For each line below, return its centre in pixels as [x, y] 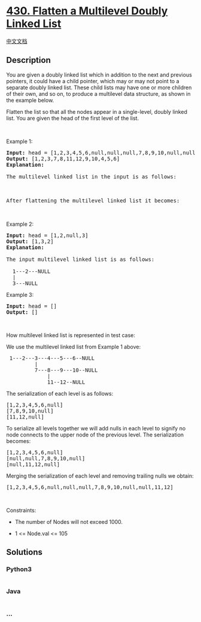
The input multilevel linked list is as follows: [80, 259]
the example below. [30, 100]
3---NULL [25, 283]
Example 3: [20, 295]
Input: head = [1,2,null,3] [47, 235]
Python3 [19, 569]
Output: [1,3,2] [30, 241]
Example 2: [20, 224]
